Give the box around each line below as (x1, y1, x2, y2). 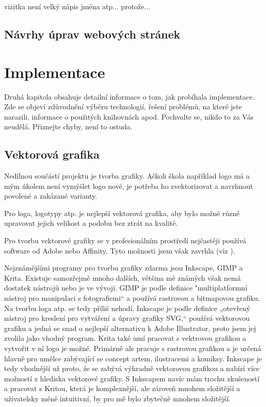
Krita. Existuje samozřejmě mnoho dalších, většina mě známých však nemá (4, 272, 241, 283)
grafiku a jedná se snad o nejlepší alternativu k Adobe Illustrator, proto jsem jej (4, 322, 256, 333)
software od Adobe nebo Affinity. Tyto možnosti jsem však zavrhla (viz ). (4, 245, 235, 256)
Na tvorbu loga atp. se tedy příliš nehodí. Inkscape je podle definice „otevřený (4, 302, 251, 313)
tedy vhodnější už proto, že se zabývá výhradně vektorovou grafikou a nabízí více (4, 363, 260, 374)
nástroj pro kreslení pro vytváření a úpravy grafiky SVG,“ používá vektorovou (4, 313, 250, 323)
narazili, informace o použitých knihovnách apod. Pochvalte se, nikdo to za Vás (4, 111, 254, 122)
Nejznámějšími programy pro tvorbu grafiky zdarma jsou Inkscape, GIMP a (4, 262, 243, 273)
